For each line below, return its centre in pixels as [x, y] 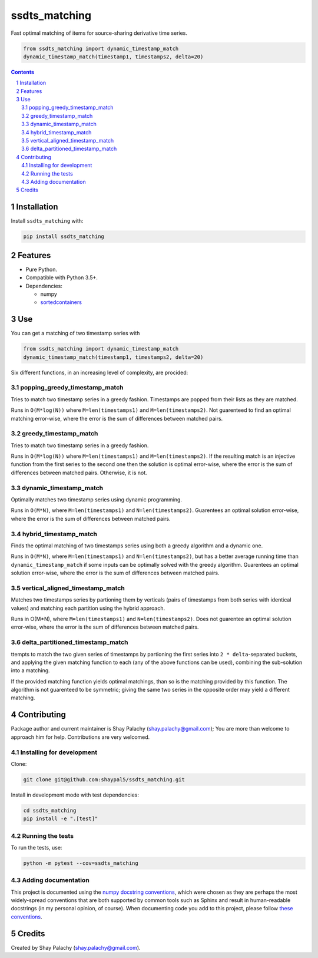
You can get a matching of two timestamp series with [75, 333]
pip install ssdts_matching [64, 237]
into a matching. [30, 670]
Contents [23, 72]
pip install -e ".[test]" [61, 819]
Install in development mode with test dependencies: [75, 795]
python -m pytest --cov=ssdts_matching [81, 863]
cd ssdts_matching [50, 810]
